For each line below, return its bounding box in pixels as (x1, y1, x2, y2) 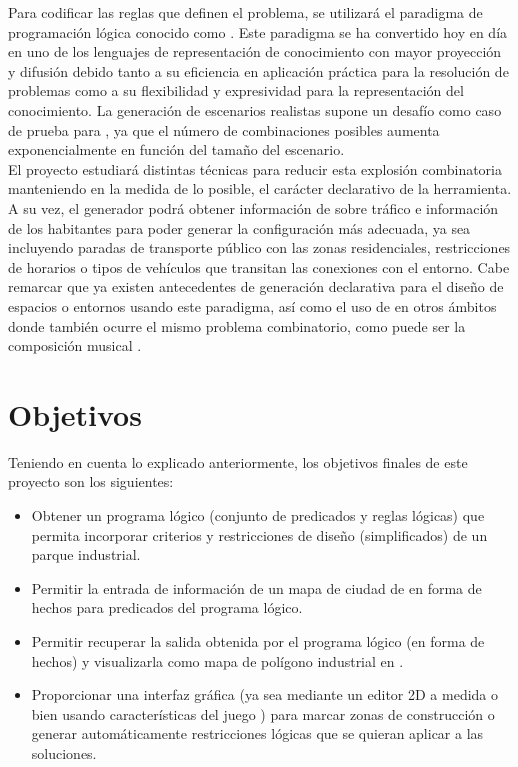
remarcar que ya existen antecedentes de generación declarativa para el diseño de (8, 276, 504, 297)
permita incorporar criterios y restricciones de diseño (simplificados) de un (31, 524, 488, 545)
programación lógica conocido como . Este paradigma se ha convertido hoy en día (8, 21, 508, 42)
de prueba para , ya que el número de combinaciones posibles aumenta (8, 119, 440, 140)
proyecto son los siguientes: (8, 471, 174, 492)
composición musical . (8, 335, 142, 356)
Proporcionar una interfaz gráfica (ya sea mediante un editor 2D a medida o (31, 684, 499, 705)
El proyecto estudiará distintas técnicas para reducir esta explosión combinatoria (8, 158, 503, 179)
